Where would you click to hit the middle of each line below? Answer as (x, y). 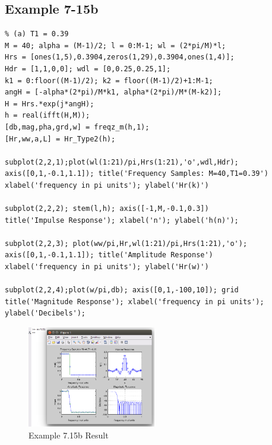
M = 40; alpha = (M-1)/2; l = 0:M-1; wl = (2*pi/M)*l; (116, 45)
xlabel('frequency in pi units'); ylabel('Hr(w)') (107, 267)
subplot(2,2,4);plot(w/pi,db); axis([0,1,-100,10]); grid (122, 290)
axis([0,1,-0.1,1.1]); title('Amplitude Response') (109, 255)
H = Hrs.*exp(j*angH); (50, 104)
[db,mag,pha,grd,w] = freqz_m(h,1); (77, 127)
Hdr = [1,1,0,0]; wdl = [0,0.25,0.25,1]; (88, 69)
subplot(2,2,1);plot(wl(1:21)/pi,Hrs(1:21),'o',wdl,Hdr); (122, 162)
